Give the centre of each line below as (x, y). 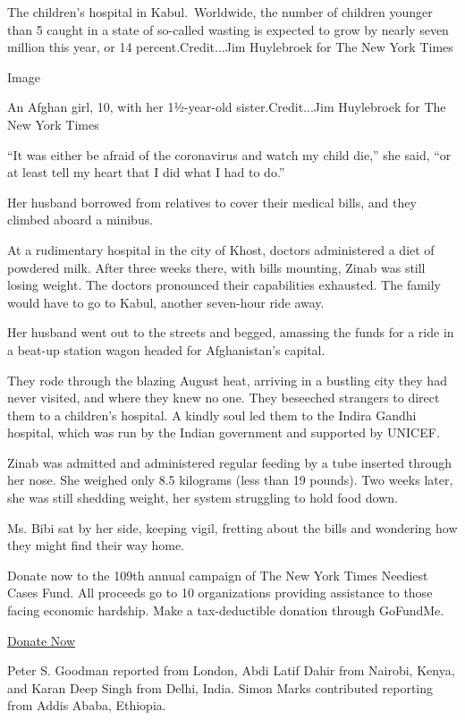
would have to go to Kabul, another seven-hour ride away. (166, 302)
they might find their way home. (96, 545)
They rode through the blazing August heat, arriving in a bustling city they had (227, 380)
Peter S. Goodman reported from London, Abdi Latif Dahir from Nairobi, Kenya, (231, 670)
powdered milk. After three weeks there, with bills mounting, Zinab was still (216, 267)
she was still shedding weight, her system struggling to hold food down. (203, 498)
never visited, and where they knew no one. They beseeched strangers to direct (224, 398)
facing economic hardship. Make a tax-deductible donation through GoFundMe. (226, 610)
